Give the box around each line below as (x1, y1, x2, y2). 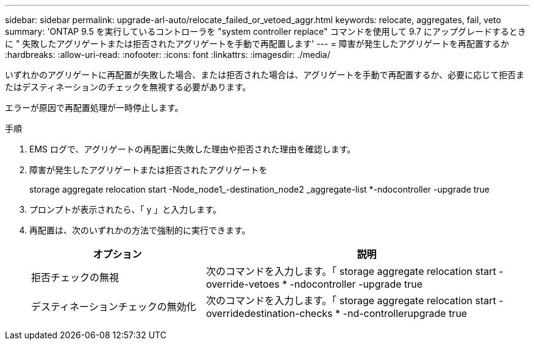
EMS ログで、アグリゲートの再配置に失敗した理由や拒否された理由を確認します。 (29, 144, 356, 154)
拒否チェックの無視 (31, 271, 119, 283)
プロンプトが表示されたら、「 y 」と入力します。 (29, 204, 221, 215)
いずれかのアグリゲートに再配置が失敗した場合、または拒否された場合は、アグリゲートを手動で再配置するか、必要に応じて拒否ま (5, 69, 525, 80)
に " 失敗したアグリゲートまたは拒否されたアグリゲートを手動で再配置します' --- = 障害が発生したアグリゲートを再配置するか (5, 38, 509, 49)
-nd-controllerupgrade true (343, 307, 468, 319)
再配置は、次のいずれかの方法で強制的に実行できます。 (29, 225, 251, 235)
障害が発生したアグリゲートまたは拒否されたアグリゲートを (29, 165, 268, 175)
